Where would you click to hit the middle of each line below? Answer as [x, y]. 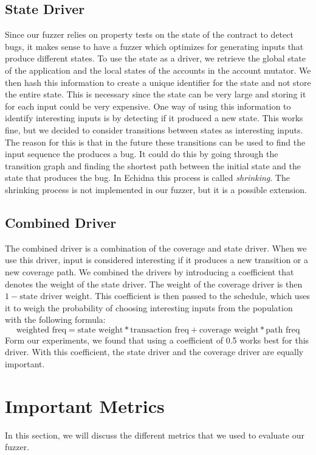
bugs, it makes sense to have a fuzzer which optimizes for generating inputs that [154, 46]
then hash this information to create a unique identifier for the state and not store [158, 82]
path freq [283, 330]
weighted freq [41, 330]
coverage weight [229, 330]
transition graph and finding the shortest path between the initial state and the [153, 165]
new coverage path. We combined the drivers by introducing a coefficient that [149, 271]
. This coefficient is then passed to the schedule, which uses [200, 296]
